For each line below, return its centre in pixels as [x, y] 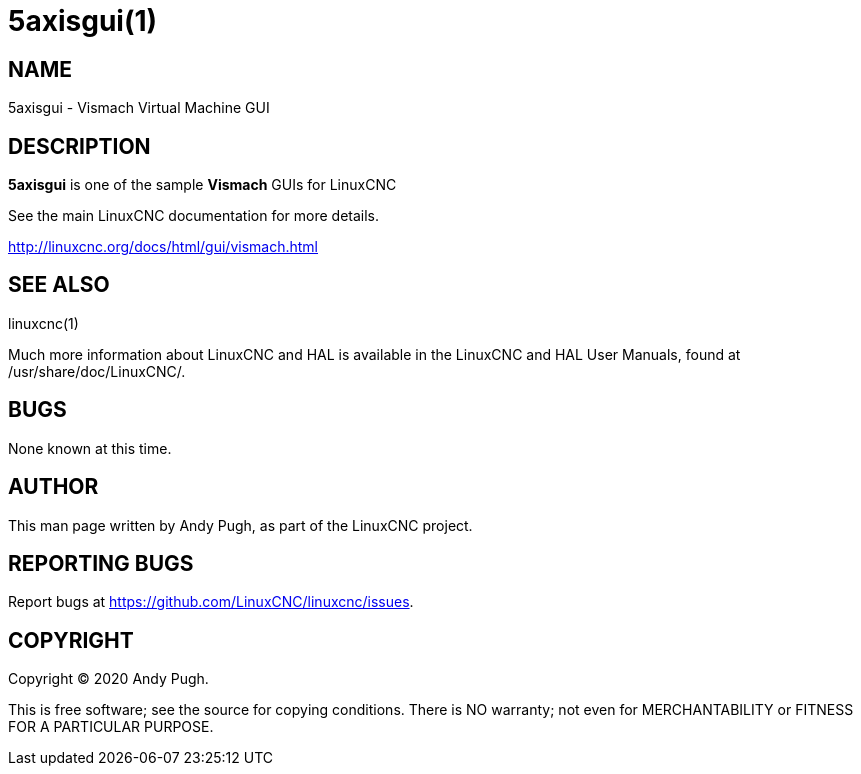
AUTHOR [53, 487]
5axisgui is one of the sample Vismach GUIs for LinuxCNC [202, 185]
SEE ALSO [59, 285]
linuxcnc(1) [43, 323]
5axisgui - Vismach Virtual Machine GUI [139, 108]
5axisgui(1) [83, 21]
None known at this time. [90, 448]
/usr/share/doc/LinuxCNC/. [97, 371]
